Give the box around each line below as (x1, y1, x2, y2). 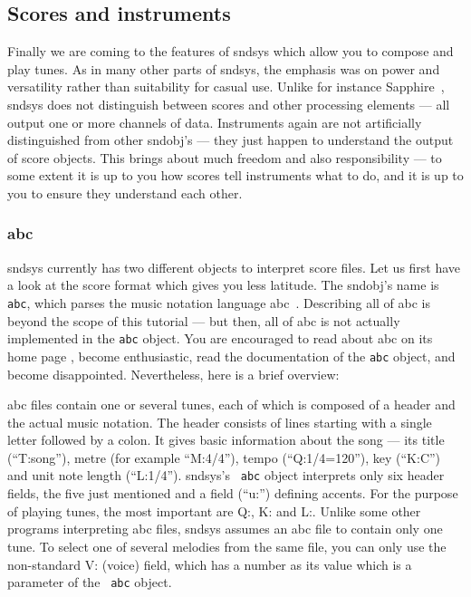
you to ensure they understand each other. (7, 183, 243, 202)
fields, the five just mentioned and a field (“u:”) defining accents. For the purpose (7, 484, 458, 503)
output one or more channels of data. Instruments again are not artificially (7, 112, 422, 131)
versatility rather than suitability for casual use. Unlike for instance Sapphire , (7, 77, 445, 96)
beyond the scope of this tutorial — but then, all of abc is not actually (7, 311, 400, 330)
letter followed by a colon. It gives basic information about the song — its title (7, 430, 445, 449)
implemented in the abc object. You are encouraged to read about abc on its (7, 329, 433, 348)
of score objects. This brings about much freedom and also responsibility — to (7, 148, 442, 167)
